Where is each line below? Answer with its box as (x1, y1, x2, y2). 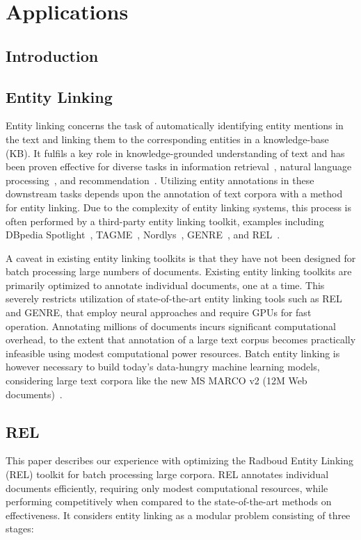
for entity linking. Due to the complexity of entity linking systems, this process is (6, 199, 352, 214)
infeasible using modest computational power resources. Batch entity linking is (6, 345, 340, 360)
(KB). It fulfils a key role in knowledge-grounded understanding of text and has (6, 145, 345, 160)
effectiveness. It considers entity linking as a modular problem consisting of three (6, 507, 351, 522)
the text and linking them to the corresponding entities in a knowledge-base (6, 131, 329, 146)
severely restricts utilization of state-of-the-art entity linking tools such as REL (6, 291, 342, 306)
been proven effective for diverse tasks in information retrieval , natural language (6, 159, 352, 174)
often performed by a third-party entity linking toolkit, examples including (6, 213, 324, 228)
